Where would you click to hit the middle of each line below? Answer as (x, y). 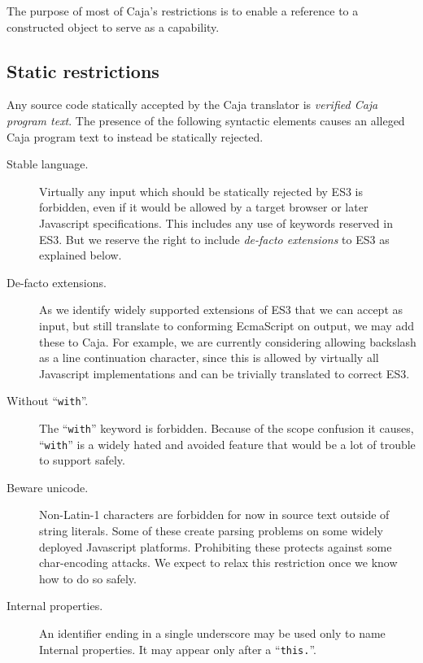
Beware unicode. (48, 487)
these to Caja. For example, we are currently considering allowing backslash (228, 341)
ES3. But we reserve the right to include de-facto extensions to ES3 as (214, 239)
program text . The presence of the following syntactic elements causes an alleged (206, 120)
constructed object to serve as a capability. (113, 26)
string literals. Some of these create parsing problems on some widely (211, 531)
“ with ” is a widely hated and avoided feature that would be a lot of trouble (227, 444)
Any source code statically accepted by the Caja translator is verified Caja (192, 105)
